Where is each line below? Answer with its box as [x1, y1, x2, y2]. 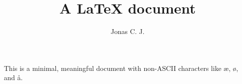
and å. [4, 72, 23, 83]
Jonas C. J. [110, 26, 145, 36]
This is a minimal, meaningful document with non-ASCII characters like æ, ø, [4, 63, 239, 73]
